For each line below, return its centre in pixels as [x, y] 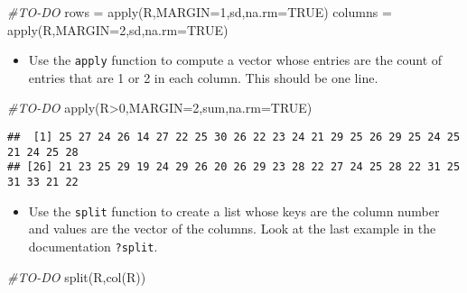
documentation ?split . [93, 246]
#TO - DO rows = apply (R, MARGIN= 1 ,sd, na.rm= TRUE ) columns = [200, 12]
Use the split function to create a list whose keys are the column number [234, 211]
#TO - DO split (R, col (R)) [77, 276]
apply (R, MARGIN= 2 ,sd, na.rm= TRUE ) [118, 29]
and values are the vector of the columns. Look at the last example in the [232, 229]
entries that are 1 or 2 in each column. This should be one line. [203, 77]
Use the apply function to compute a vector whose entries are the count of [235, 60]
